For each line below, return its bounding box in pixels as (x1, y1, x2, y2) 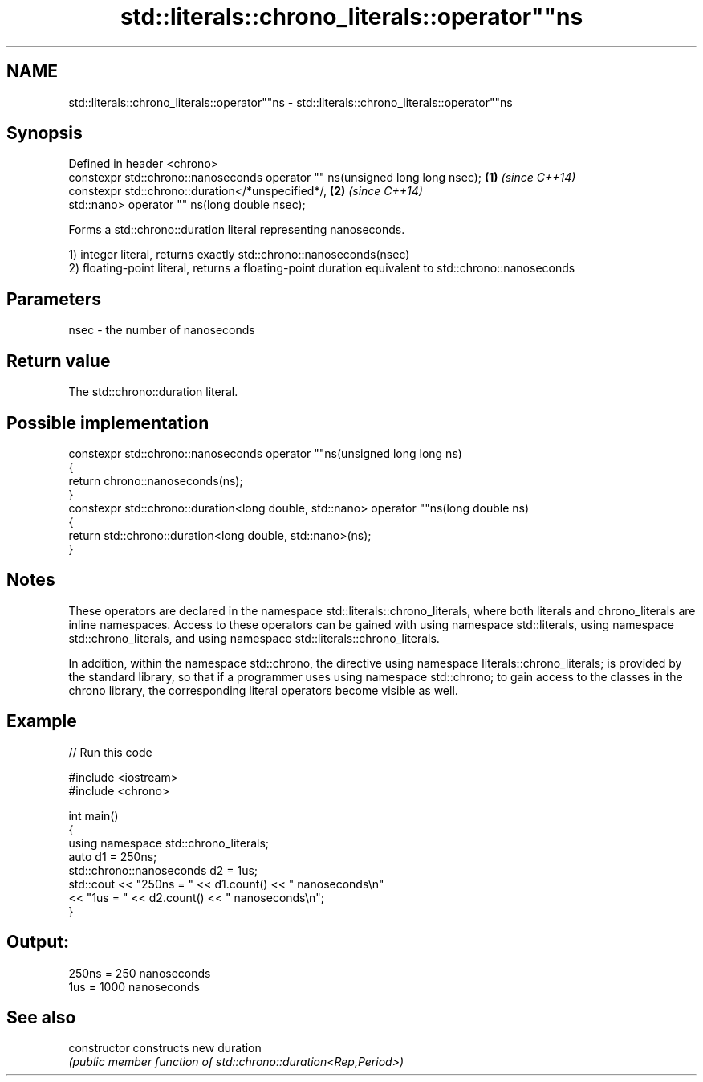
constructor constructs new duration (68, 1041, 262, 1055)
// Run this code (68, 745, 152, 759)
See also (6, 1006, 76, 1027)
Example (6, 711, 77, 732)
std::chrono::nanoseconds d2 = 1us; (68, 863, 258, 877)
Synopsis (6, 123, 83, 144)
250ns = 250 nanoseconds (68, 966, 211, 980)
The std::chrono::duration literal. (68, 385, 238, 399)
